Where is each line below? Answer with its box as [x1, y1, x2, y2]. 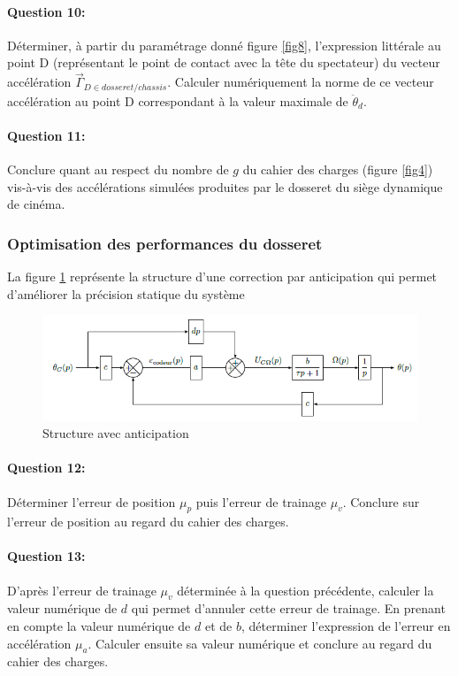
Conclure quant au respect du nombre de [7, 160, 229, 179]
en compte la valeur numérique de [7, 617, 191, 635]
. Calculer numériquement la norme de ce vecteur [167, 73, 434, 91]
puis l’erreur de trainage [195, 492, 327, 511]
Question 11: [7, 126, 86, 144]
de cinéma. [7, 195, 65, 213]
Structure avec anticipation [42, 424, 189, 442]
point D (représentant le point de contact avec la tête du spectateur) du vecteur [7, 53, 440, 72]
